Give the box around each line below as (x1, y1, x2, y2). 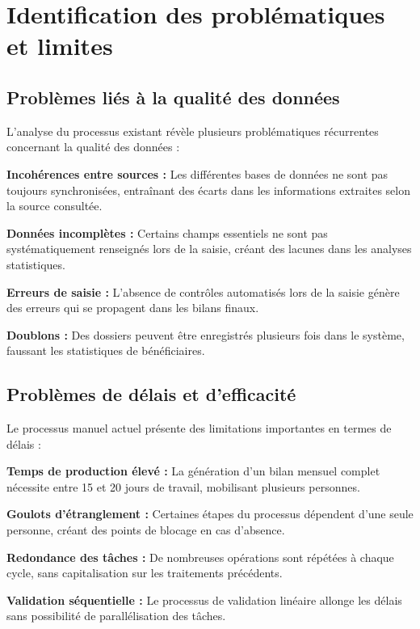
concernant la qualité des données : (6, 138, 180, 155)
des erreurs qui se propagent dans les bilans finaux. (6, 299, 259, 316)
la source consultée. (6, 197, 103, 214)
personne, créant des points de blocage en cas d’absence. (6, 521, 285, 538)
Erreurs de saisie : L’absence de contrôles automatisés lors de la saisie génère (6, 283, 400, 300)
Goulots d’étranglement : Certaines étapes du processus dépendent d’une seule (6, 505, 414, 522)
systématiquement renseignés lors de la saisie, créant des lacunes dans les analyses (6, 240, 412, 257)
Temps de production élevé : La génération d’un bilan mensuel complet (6, 462, 380, 479)
